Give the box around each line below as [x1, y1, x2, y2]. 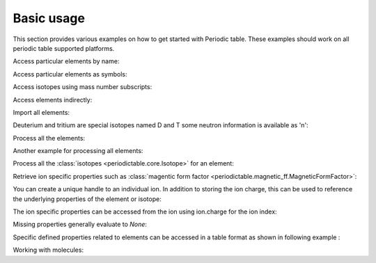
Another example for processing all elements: [13, 147, 143, 155]
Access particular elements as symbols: [13, 70, 127, 78]
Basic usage [13, 10, 85, 26]
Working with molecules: [13, 246, 84, 254]
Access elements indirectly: [13, 95, 93, 104]
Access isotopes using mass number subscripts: [13, 83, 152, 91]
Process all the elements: [13, 134, 86, 142]
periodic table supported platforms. [13, 44, 115, 52]
